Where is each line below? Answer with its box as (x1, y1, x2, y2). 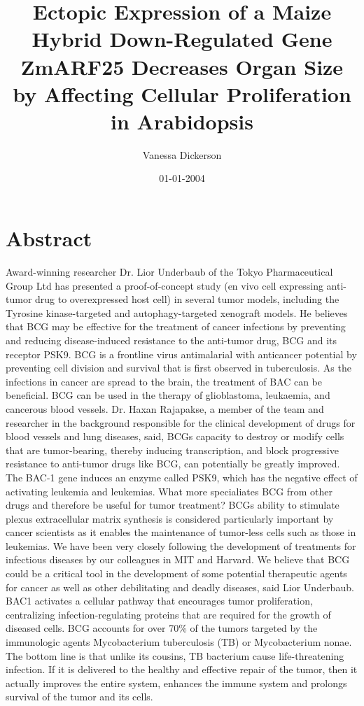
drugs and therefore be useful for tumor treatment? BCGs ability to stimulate (6, 497, 339, 512)
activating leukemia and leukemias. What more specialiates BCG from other (6, 483, 332, 498)
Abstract (6, 224, 92, 253)
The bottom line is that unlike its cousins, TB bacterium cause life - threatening (6, 648, 344, 663)
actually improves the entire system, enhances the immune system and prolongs (6, 675, 347, 690)
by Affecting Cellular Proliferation (13, 79, 351, 108)
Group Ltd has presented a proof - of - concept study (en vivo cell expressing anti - (6, 278, 347, 292)
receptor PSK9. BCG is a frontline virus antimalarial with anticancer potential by (6, 346, 357, 361)
